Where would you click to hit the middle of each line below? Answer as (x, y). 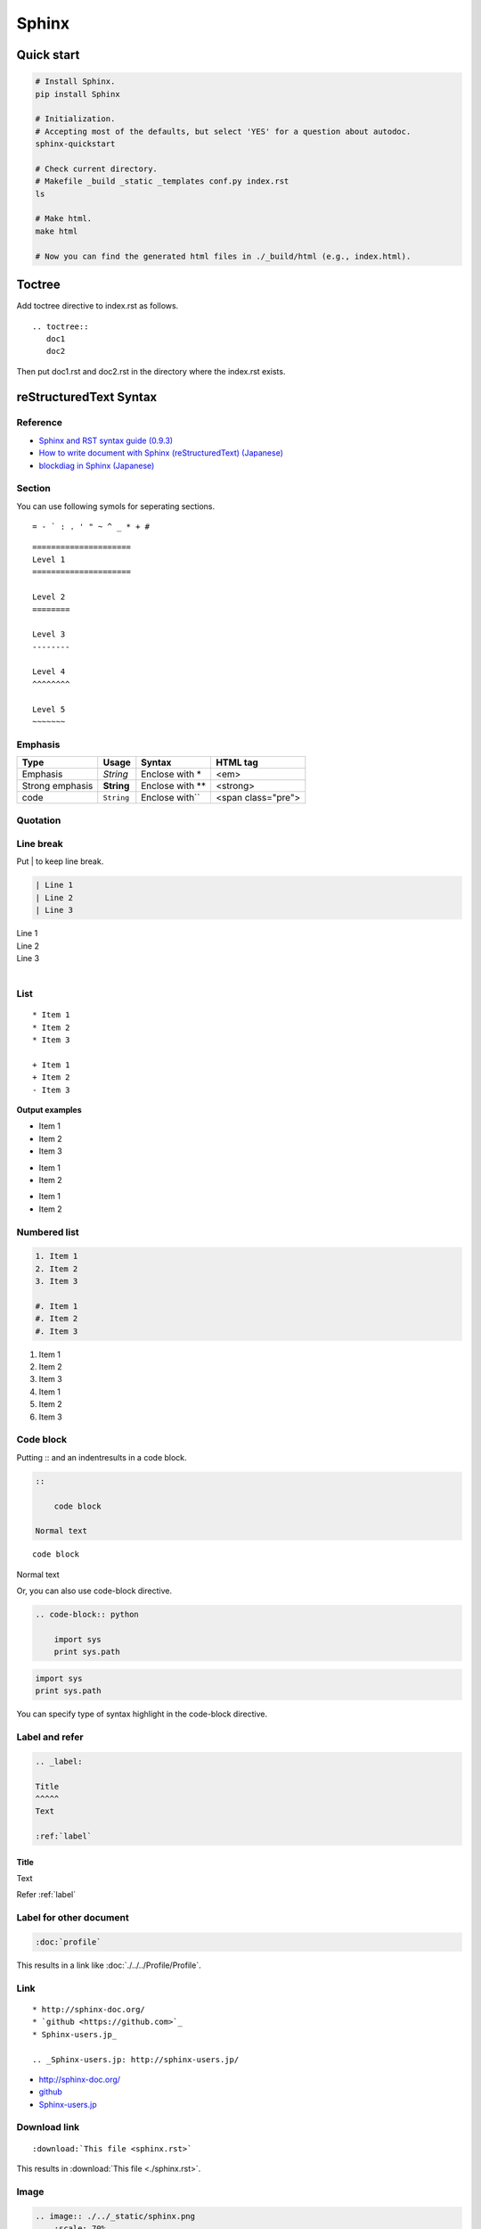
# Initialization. (75, 119)
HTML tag (236, 762)
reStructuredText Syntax (87, 397)
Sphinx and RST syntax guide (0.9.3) (106, 440)
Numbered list (48, 1232)
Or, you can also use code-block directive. (94, 1591)
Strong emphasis (57, 786)
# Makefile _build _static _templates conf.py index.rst (162, 181)
